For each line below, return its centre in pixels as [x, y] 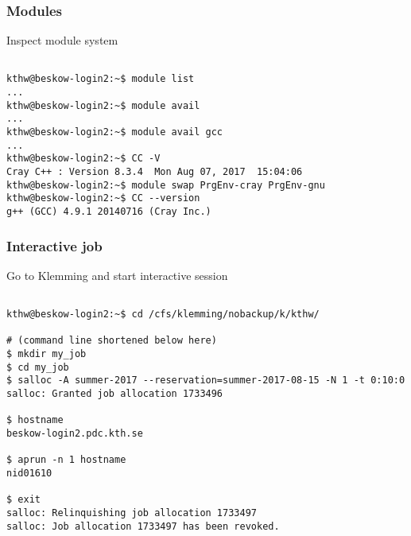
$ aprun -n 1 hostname [66, 460]
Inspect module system [62, 40]
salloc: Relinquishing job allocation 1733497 [132, 513]
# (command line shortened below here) [112, 341]
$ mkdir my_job [47, 354]
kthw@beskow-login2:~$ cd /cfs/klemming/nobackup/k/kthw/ [163, 315]
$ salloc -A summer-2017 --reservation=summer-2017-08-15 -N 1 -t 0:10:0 [206, 381]
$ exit [23, 500]
